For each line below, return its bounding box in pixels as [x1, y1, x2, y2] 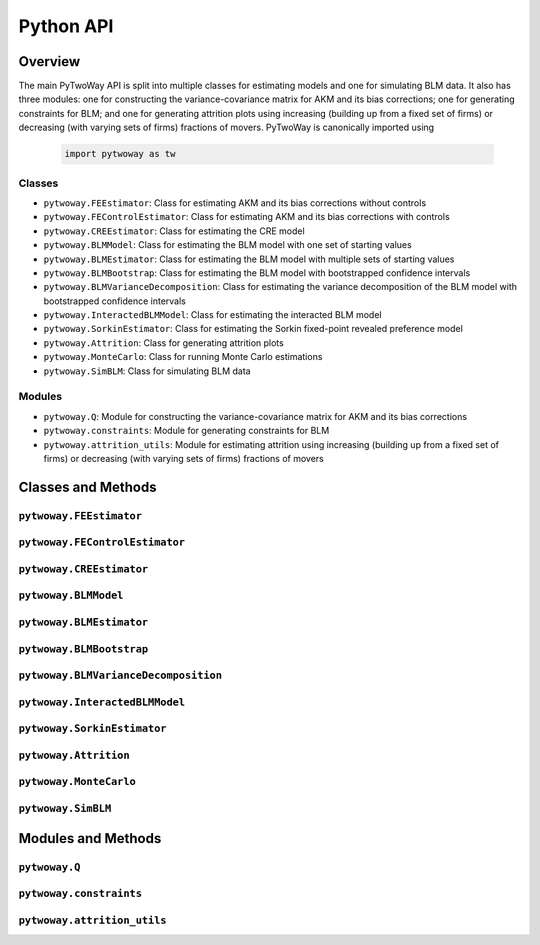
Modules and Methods [18, 830, 162, 847]
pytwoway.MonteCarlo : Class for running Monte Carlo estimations [43, 351, 323, 363]
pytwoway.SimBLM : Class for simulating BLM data [43, 365, 251, 377]
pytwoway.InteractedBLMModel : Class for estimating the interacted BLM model [43, 309, 382, 321]
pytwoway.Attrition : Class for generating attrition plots [43, 336, 284, 349]
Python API [18, 15, 114, 37]
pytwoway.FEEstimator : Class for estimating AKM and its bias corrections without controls [43, 196, 427, 209]
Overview [18, 53, 81, 70]
